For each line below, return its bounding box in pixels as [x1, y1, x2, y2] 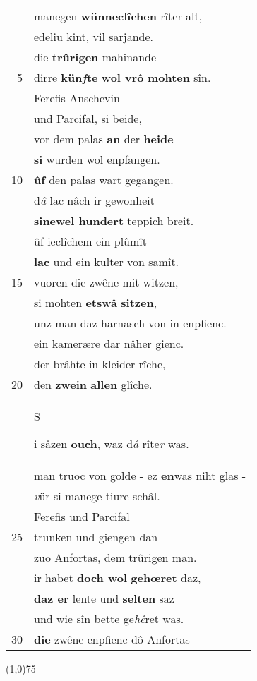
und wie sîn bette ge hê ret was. [34, 610, 184, 627]
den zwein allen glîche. [34, 376, 153, 392]
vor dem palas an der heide [34, 131, 174, 147]
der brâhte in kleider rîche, [34, 356, 166, 372]
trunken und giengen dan [34, 529, 158, 545]
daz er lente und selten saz [34, 590, 174, 606]
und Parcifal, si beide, [34, 110, 142, 126]
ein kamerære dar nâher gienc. [34, 335, 184, 351]
